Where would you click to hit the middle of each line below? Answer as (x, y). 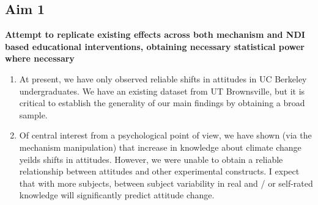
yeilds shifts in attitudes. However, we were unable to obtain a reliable (151, 159)
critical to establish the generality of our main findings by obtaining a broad (162, 103)
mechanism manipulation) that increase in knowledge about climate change (160, 147)
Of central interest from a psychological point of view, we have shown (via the (165, 135)
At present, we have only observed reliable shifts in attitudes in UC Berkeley (163, 78)
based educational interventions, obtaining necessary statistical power (155, 46)
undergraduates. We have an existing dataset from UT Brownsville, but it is (162, 91)
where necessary (40, 58)
